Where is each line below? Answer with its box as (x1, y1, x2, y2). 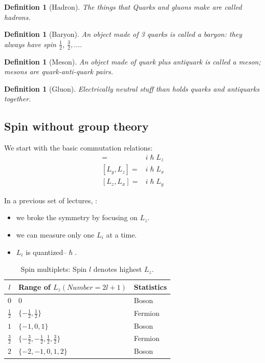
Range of (18, 281, 51, 292)
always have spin (4, 38, 56, 49)
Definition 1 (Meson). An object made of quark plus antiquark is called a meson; (4, 56, 261, 67)
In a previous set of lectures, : (4, 195, 97, 205)
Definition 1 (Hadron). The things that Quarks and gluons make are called (4, 2, 242, 12)
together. (4, 93, 31, 104)
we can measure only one (16, 229, 95, 240)
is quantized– (26, 246, 67, 257)
